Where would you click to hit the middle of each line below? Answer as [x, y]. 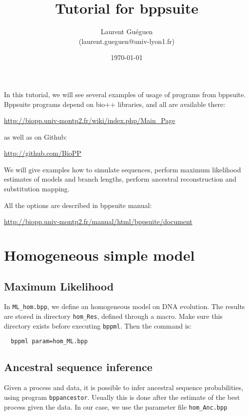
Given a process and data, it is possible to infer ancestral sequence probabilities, [124, 387]
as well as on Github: [36, 136]
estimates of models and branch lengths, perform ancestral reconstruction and [120, 179]
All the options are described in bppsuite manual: [78, 205]
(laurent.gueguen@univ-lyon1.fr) [127, 41]
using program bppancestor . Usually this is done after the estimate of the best [122, 397]
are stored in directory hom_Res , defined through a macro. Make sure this [113, 316]
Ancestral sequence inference [78, 367]
